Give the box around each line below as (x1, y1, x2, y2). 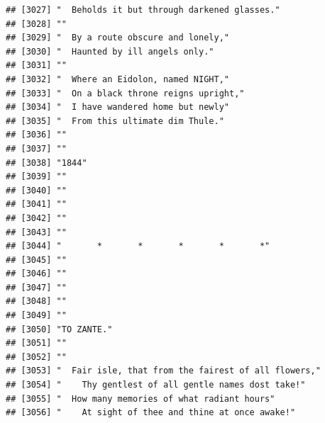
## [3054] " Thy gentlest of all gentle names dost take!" (6, 380, 306, 390)
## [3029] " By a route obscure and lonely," (6, 33, 229, 43)
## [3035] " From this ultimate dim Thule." (6, 115, 224, 126)
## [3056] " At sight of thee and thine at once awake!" (6, 407, 296, 418)
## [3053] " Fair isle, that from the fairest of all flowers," (6, 366, 321, 376)
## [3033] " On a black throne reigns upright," (6, 88, 245, 98)
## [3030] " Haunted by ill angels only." (6, 46, 214, 57)
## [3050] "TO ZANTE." (6, 324, 113, 334)
